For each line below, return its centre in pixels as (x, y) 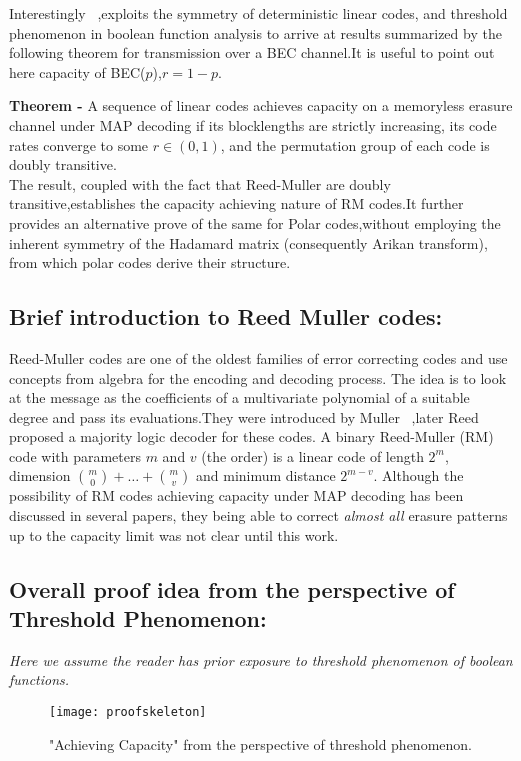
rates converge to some (79, 144)
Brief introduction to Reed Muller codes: (226, 316)
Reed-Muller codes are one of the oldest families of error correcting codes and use (258, 357)
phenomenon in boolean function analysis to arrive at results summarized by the (255, 32)
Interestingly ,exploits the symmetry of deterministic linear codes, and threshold (258, 13)
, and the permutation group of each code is (355, 144)
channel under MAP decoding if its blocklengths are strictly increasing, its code (253, 124)
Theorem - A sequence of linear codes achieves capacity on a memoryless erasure (261, 105)
